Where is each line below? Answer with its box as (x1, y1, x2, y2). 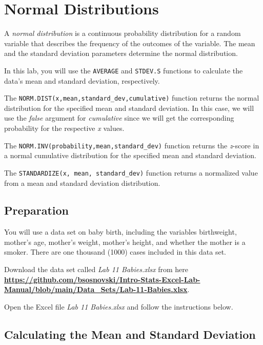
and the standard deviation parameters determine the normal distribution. (4, 48, 238, 59)
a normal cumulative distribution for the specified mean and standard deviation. (4, 150, 256, 161)
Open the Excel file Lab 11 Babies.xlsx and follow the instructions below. (4, 301, 233, 312)
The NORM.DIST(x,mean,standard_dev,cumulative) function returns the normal (4, 92, 259, 103)
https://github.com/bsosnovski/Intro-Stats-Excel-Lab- (4, 274, 200, 284)
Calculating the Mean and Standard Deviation (4, 326, 256, 342)
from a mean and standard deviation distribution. (4, 177, 160, 188)
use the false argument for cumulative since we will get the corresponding (4, 112, 234, 123)
